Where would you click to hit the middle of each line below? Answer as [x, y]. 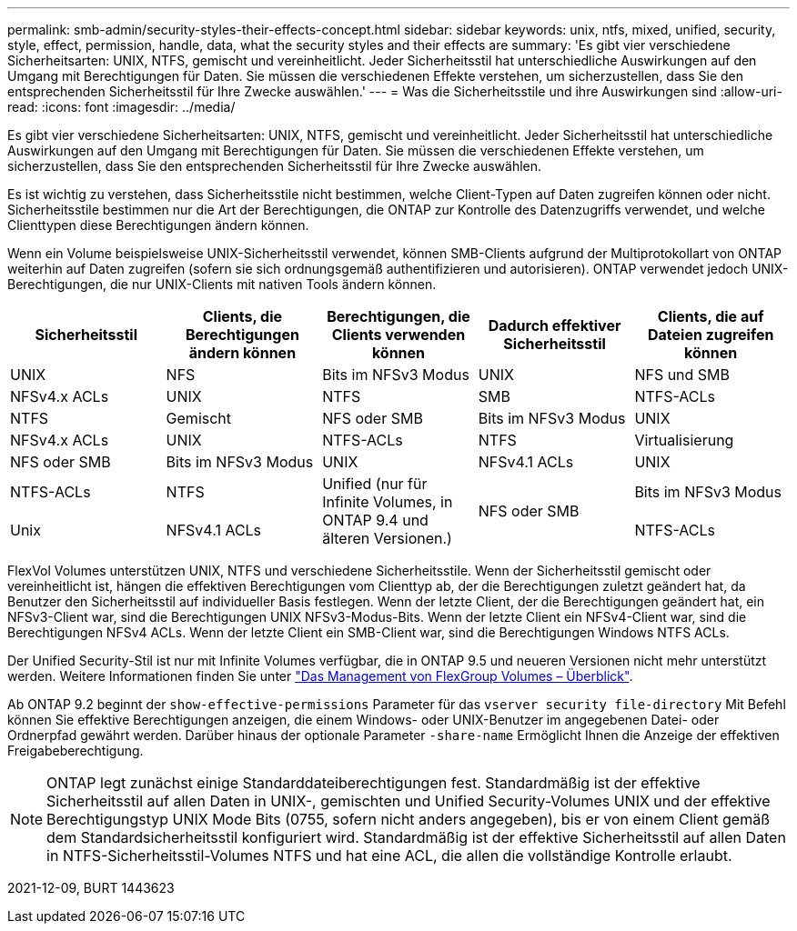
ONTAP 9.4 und [375, 520]
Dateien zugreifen [711, 335]
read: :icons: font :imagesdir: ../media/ [121, 107]
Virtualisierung [684, 440]
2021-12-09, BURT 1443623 [91, 888]
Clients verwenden [398, 335]
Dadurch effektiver [555, 325]
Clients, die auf [711, 316]
